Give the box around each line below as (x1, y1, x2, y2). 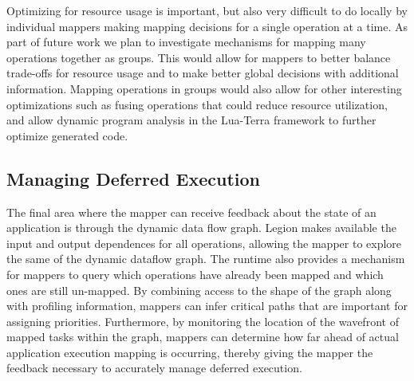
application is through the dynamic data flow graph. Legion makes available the (6, 219, 396, 236)
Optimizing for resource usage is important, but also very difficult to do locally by (6, 2, 408, 18)
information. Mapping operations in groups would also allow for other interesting (6, 80, 402, 96)
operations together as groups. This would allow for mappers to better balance (6, 49, 391, 65)
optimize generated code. (6, 127, 128, 143)
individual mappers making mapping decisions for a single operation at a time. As (6, 18, 408, 34)
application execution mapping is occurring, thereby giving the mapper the (6, 344, 373, 360)
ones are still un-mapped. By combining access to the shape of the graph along (6, 281, 392, 298)
